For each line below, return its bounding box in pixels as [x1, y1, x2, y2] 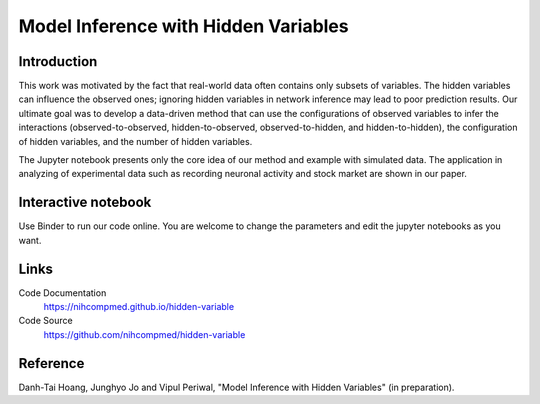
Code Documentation [18, 286, 107, 299]
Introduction [18, 53, 98, 70]
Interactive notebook [18, 194, 152, 211]
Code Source [18, 315, 74, 327]
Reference [18, 355, 85, 372]
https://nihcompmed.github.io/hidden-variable [43, 301, 235, 312]
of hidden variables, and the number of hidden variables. [18, 135, 253, 147]
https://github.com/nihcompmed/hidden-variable [43, 328, 246, 340]
